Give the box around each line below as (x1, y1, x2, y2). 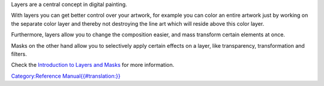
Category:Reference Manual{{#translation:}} (11, 72, 121, 79)
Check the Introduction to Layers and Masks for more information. (11, 62, 175, 69)
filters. (11, 50, 27, 57)
